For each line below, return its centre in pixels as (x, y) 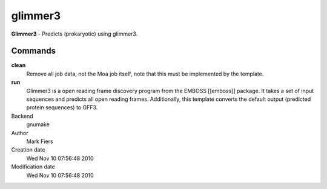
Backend (22, 116)
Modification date (33, 167)
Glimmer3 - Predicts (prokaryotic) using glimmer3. (74, 34)
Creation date (28, 150)
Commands (34, 51)
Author (20, 133)
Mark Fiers (40, 141)
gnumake (38, 124)
